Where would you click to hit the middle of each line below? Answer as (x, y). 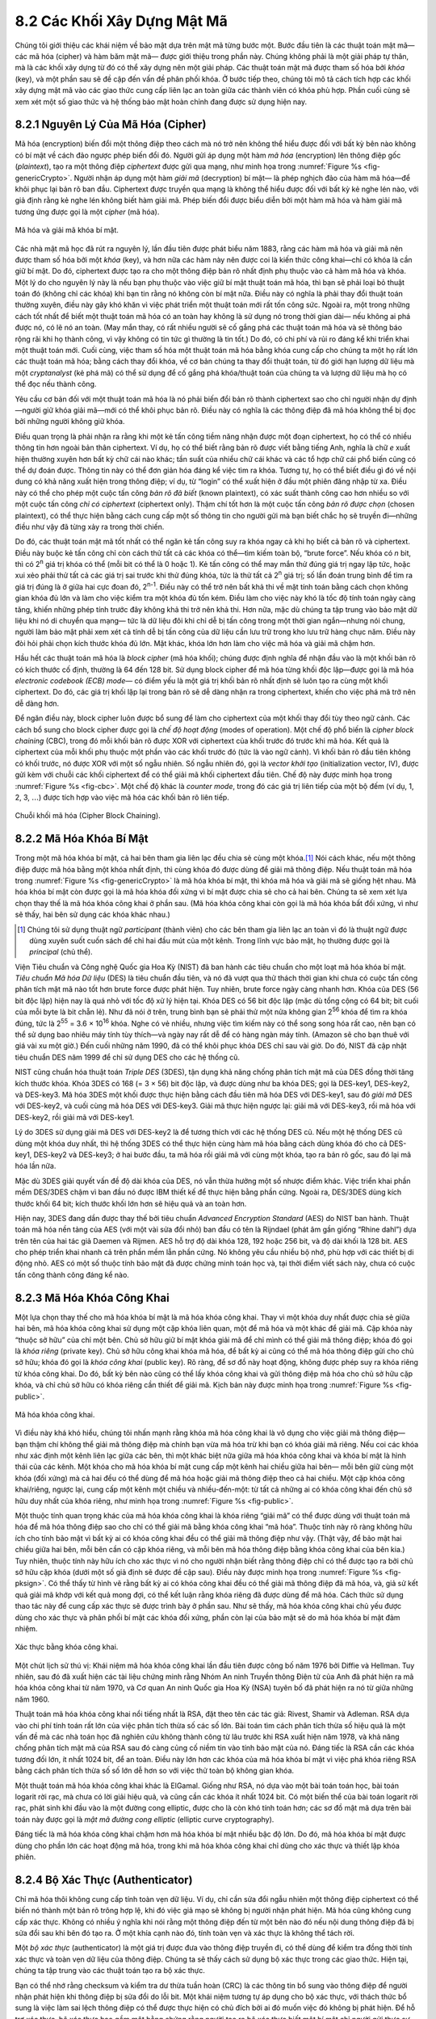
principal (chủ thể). (61, 952)
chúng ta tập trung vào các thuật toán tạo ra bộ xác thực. (110, 1971)
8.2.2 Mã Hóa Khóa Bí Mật (82, 839)
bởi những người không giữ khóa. (70, 422)
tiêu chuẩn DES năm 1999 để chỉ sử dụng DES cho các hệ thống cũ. (128, 1057)
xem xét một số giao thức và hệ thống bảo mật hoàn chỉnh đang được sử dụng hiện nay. (161, 102)
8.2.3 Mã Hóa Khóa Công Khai (92, 1297)
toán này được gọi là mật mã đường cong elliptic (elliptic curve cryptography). (145, 1819)
